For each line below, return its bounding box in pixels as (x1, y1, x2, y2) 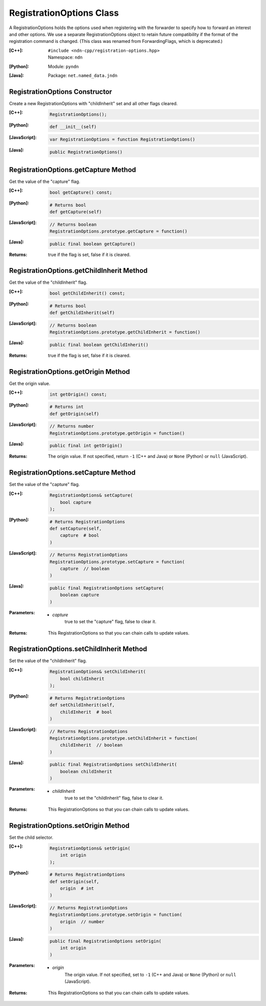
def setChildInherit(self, (49, 702, 115, 708)
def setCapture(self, (49, 525, 102, 531)
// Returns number (49, 423, 94, 429)
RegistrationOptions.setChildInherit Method (9, 645, 147, 653)
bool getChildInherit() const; (49, 291, 126, 296)
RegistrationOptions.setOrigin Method (9, 821, 130, 830)
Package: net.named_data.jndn (48, 72, 118, 78)
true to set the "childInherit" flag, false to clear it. (65, 795, 164, 801)
